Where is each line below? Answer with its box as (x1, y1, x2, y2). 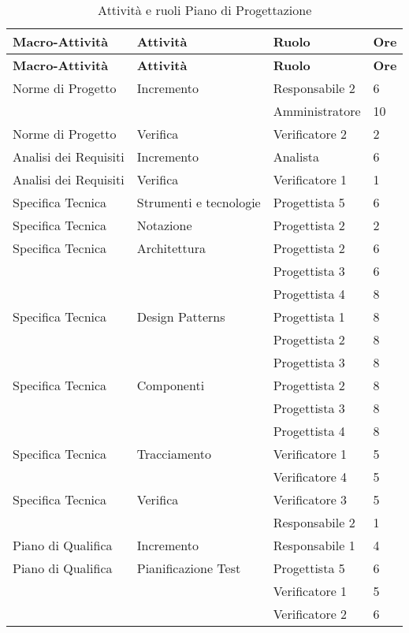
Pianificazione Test (136, 559, 241, 577)
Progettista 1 (273, 307, 345, 326)
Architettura (136, 239, 206, 257)
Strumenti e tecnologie (136, 193, 261, 211)
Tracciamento (136, 445, 212, 463)
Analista (273, 147, 320, 166)
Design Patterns (136, 307, 225, 326)
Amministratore (273, 102, 361, 120)
